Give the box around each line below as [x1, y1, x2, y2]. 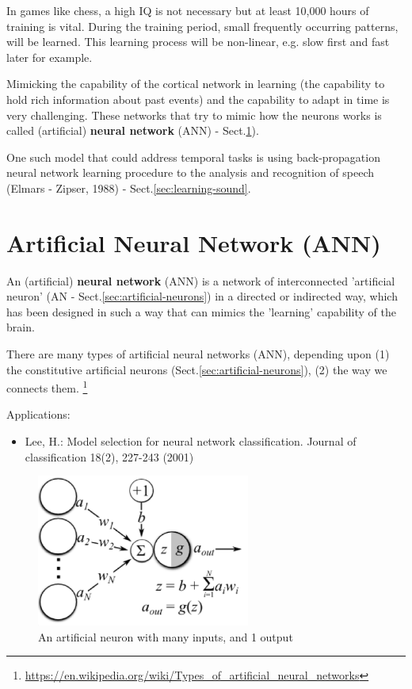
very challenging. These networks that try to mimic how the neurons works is [6, 106, 382, 123]
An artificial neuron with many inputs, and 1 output [38, 628, 293, 645]
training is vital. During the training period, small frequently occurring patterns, [6, 17, 399, 34]
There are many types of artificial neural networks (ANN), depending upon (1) [6, 346, 390, 362]
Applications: [6, 406, 71, 423]
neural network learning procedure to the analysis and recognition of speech [6, 164, 375, 181]
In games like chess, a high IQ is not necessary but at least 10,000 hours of [6, 2, 369, 18]
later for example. [6, 48, 93, 65]
